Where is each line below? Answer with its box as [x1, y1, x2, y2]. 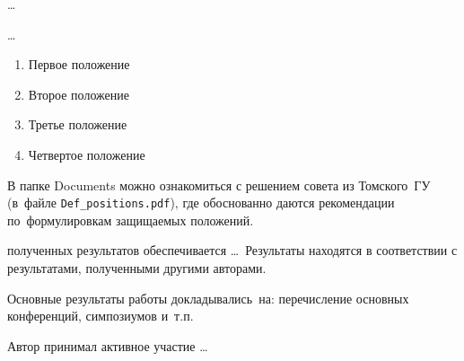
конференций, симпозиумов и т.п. [7, 306, 194, 325]
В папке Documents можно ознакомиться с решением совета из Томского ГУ [7, 175, 431, 194]
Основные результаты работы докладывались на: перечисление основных [7, 288, 409, 307]
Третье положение [28, 115, 127, 134]
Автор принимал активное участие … [7, 336, 208, 355]
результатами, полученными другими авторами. [7, 259, 267, 277]
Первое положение [28, 55, 130, 74]
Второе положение [28, 84, 129, 103]
